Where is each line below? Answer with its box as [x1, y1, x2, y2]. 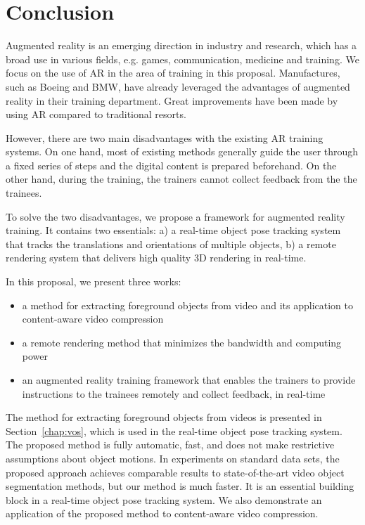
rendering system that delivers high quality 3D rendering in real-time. [6, 250, 307, 265]
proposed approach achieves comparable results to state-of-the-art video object [6, 465, 345, 479]
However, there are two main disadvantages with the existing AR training [6, 130, 324, 145]
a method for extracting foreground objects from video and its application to [22, 297, 353, 312]
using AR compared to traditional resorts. [6, 107, 186, 122]
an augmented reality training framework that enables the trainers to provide [22, 372, 356, 387]
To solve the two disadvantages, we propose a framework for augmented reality [6, 209, 345, 223]
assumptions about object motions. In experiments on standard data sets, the [6, 451, 340, 465]
